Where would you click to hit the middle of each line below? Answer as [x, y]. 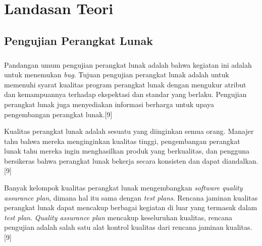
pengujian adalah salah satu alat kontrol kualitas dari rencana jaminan [114, 227]
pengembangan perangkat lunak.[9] [58, 114]
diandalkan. [240, 160]
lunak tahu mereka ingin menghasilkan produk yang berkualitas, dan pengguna [127, 151]
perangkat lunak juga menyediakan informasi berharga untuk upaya [109, 104]
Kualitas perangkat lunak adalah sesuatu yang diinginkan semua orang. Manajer [129, 131]
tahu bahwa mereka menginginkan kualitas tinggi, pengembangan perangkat [122, 141]
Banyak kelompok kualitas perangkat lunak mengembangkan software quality [123, 188]
